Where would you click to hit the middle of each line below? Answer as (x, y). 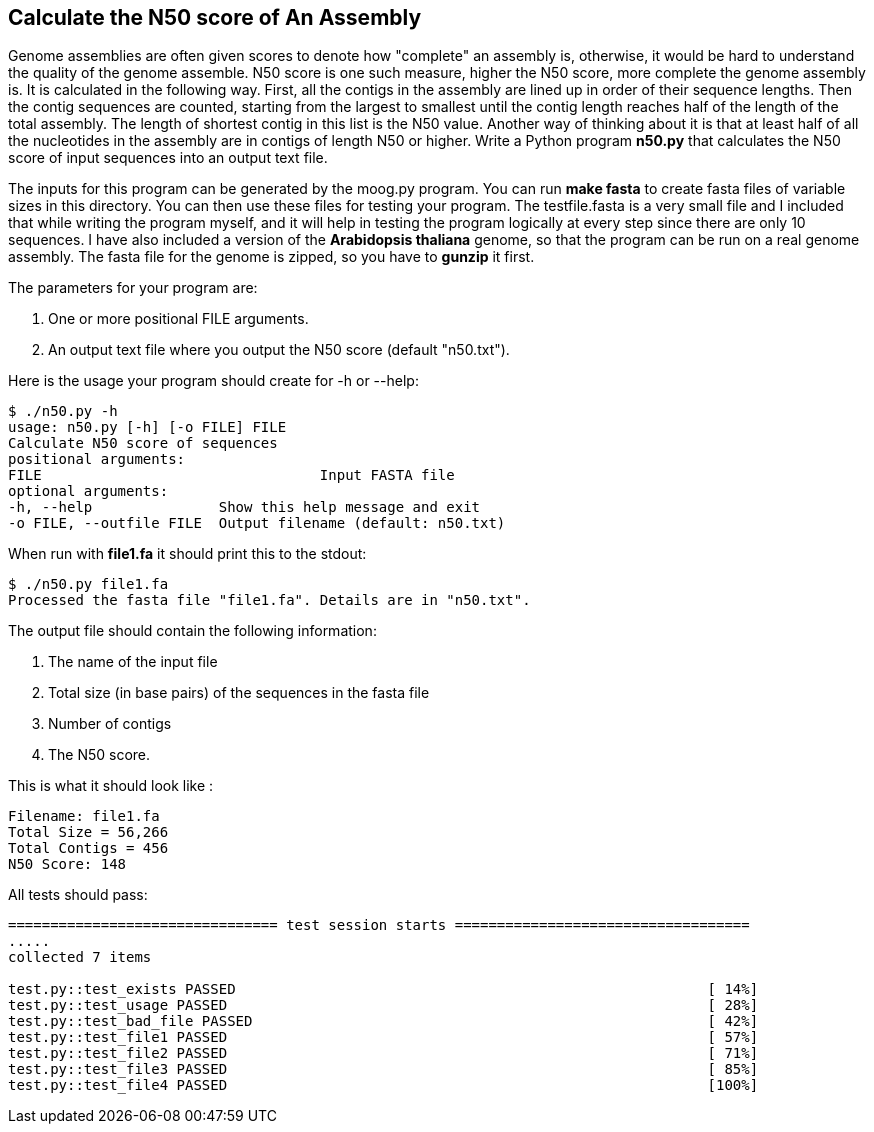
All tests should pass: (78, 895)
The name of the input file (133, 662)
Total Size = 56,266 (88, 832)
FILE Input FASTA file (231, 475)
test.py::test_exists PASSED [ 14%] (383, 989)
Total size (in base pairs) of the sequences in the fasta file (239, 693)
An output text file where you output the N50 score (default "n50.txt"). (279, 350)
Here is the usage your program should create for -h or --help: (213, 381)
